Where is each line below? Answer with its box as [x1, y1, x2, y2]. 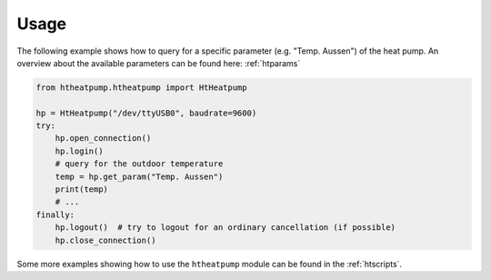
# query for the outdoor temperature [55, 159, 224, 169]
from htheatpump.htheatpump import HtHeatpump [35, 82, 247, 93]
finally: [35, 209, 75, 220]
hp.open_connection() [55, 133, 152, 144]
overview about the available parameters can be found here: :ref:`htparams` [16, 57, 301, 68]
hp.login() [55, 145, 104, 156]
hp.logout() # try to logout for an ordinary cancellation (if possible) [55, 223, 396, 233]
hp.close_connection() [55, 235, 156, 245]
